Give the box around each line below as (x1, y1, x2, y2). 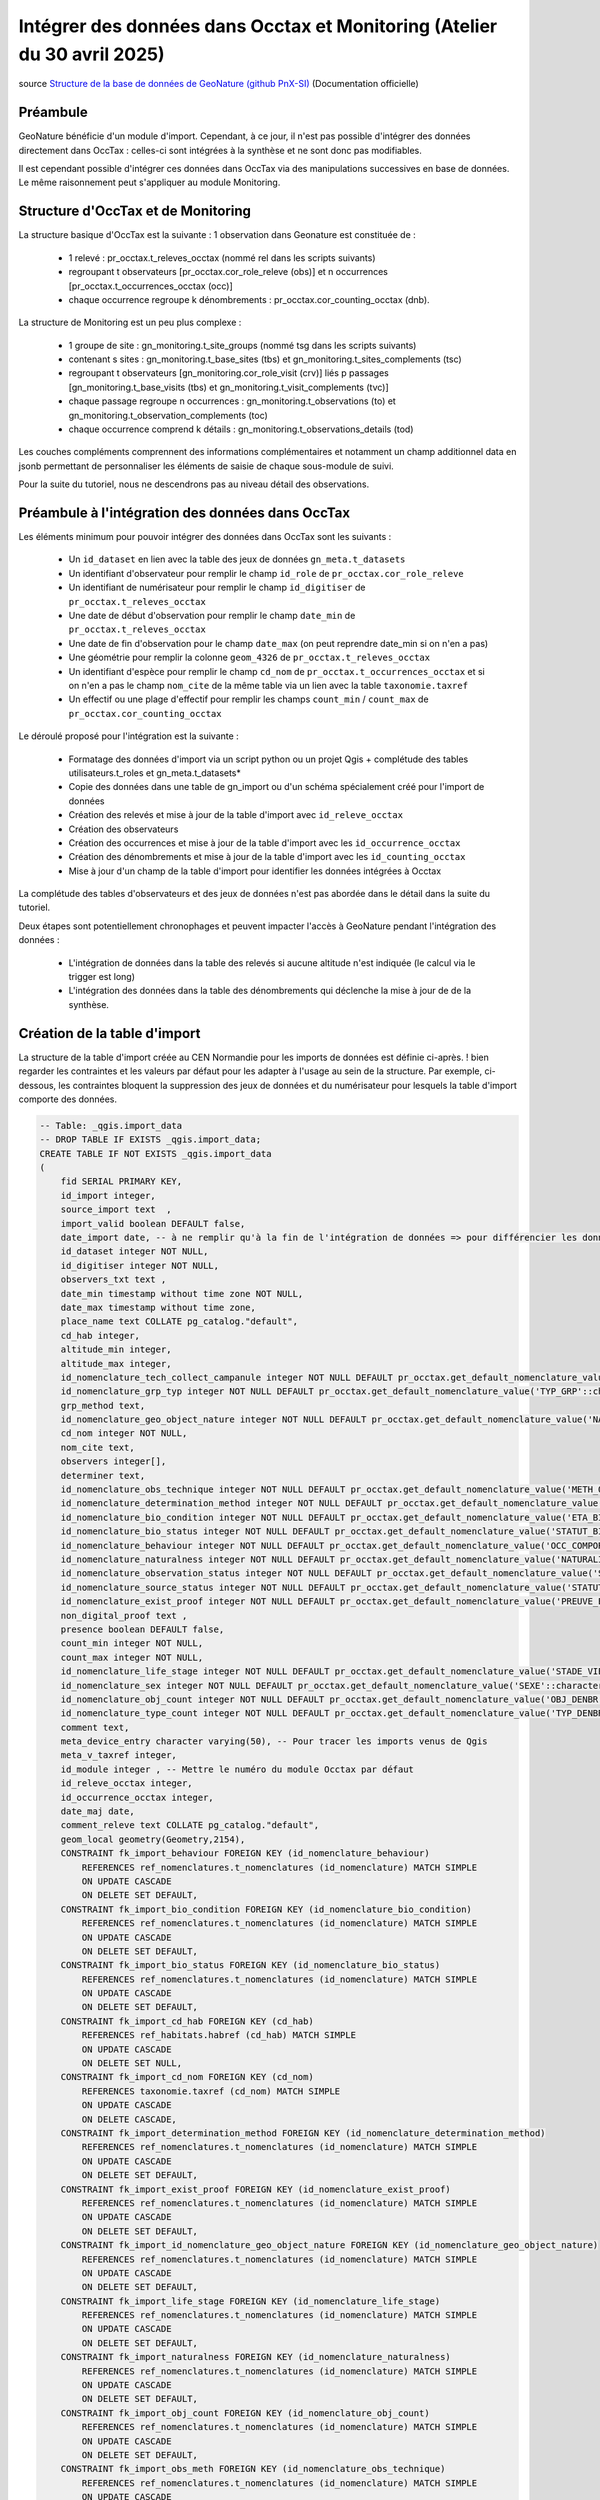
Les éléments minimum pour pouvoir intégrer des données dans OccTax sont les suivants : (18, 531, 392, 543)
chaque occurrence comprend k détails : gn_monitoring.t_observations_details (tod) (68, 423, 414, 435)
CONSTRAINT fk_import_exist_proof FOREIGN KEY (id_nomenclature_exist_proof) (60, 2183, 452, 2195)
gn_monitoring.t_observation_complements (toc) (68, 409, 269, 421)
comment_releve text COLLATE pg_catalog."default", (60, 1820, 320, 1831)
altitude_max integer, (60, 1358, 172, 1369)
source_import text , (60, 1204, 172, 1215)
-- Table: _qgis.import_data (39, 1120, 183, 1131)
